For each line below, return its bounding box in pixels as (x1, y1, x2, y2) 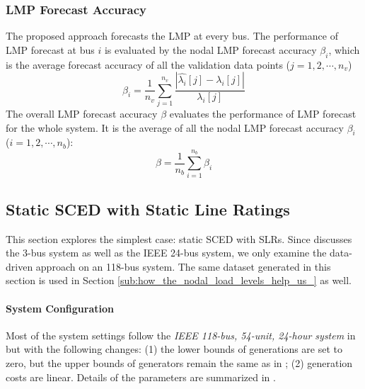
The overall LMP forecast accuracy (6, 106, 158, 120)
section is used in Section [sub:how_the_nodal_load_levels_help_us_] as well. (6, 273, 352, 288)
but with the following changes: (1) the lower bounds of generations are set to (6, 342, 343, 356)
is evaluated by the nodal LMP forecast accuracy (104, 42, 317, 57)
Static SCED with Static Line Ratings (6, 198, 290, 220)
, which (328, 42, 360, 57)
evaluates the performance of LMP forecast (169, 106, 357, 120)
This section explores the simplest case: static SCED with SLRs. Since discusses (6, 231, 352, 246)
